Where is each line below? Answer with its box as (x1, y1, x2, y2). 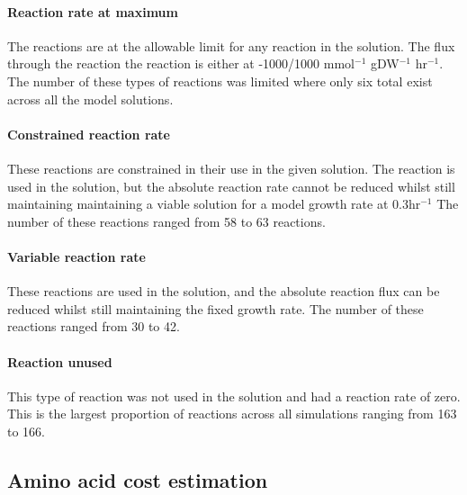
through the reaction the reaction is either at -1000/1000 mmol (7, 54, 355, 73)
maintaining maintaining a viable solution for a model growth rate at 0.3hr (7, 194, 421, 213)
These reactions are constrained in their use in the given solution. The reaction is (7, 158, 455, 177)
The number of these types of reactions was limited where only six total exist (7, 71, 433, 90)
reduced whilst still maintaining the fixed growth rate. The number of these (7, 299, 424, 318)
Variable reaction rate (7, 247, 146, 265)
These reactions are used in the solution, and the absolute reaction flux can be (7, 282, 440, 301)
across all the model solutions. (7, 89, 174, 108)
